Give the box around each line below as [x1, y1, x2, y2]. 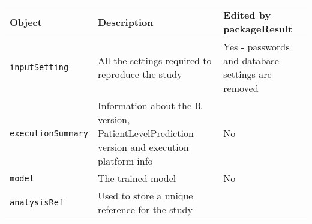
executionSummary [10, 128, 88, 138]
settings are [223, 67, 272, 81]
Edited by [223, 8, 271, 22]
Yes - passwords [223, 40, 290, 53]
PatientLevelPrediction [97, 126, 194, 140]
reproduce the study [97, 67, 182, 81]
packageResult [223, 22, 293, 35]
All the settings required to [97, 53, 212, 67]
